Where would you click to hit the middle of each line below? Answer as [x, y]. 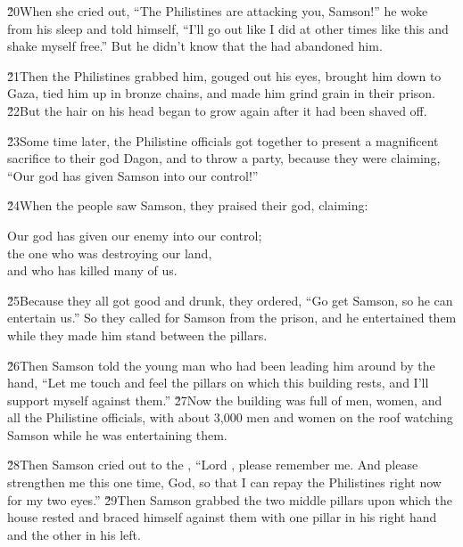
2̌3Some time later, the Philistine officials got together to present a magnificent [223, 140]
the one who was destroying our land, [110, 253]
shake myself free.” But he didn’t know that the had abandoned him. [195, 46]
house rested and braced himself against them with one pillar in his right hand [222, 517]
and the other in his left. [74, 534]
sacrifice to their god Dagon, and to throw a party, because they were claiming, [224, 158]
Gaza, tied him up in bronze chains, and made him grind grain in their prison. [222, 93]
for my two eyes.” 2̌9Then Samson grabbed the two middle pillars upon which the [230, 499]
